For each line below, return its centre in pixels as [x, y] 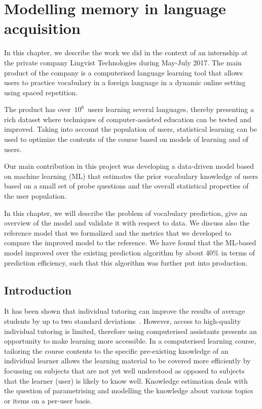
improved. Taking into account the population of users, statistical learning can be [131, 129]
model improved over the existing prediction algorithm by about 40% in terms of [130, 252]
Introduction [38, 290]
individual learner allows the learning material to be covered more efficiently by [127, 361]
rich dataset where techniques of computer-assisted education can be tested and [128, 119]
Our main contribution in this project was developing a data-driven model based [129, 166]
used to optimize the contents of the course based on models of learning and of [126, 139]
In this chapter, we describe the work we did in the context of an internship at [126, 52]
